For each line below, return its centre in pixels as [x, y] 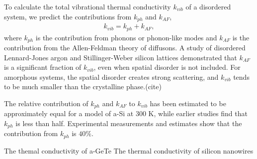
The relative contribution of [46, 103]
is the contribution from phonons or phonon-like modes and [126, 37]
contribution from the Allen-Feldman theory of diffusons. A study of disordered [125, 47]
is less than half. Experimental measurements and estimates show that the [129, 123]
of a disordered [208, 6]
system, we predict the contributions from [68, 16]
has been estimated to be [188, 103]
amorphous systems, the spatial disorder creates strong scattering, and [111, 77]
